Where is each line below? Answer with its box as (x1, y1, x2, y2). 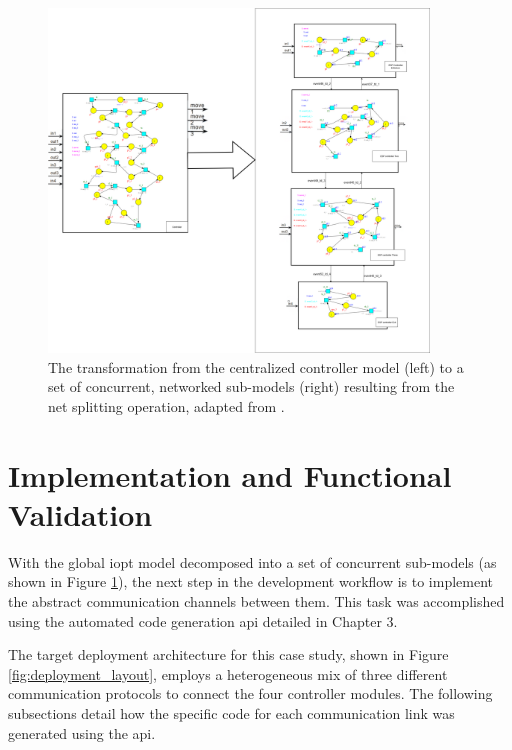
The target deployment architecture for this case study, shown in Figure (8, 644, 449, 665)
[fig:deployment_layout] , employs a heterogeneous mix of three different (8, 663, 448, 684)
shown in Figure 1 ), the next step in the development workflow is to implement (8, 571, 494, 592)
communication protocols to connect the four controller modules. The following (8, 683, 493, 704)
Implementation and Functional (8, 454, 452, 495)
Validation (8, 493, 153, 534)
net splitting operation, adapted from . (48, 395, 285, 416)
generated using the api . (8, 722, 156, 743)
